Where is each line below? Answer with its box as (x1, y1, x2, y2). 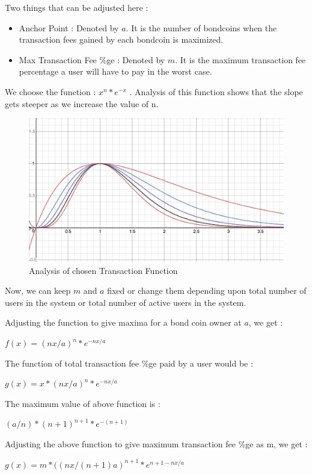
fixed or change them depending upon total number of (107, 284, 307, 297)
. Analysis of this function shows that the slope (129, 85, 303, 98)
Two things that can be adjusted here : (5, 1, 148, 13)
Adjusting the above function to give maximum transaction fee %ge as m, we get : (5, 438, 308, 450)
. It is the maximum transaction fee (175, 53, 306, 66)
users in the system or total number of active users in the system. (5, 296, 246, 308)
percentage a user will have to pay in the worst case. (19, 65, 212, 78)
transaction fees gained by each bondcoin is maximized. (19, 33, 224, 46)
